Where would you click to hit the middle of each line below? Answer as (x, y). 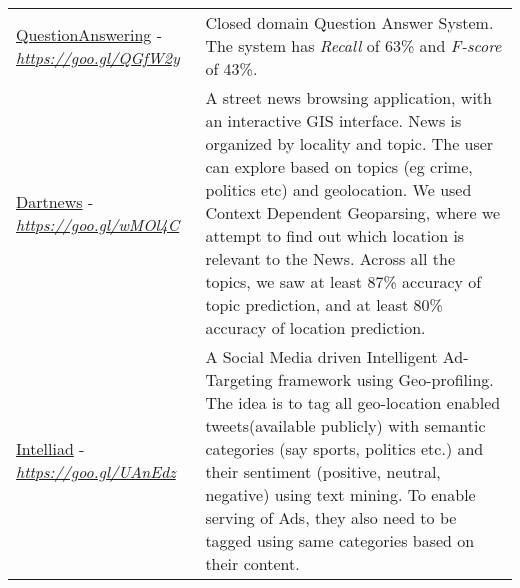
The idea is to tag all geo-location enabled (353, 402)
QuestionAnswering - (89, 34)
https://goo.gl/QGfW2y (98, 57)
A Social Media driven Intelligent (321, 356)
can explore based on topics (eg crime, (339, 166)
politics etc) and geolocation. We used (338, 189)
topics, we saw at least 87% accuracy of (343, 281)
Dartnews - (55, 201)
